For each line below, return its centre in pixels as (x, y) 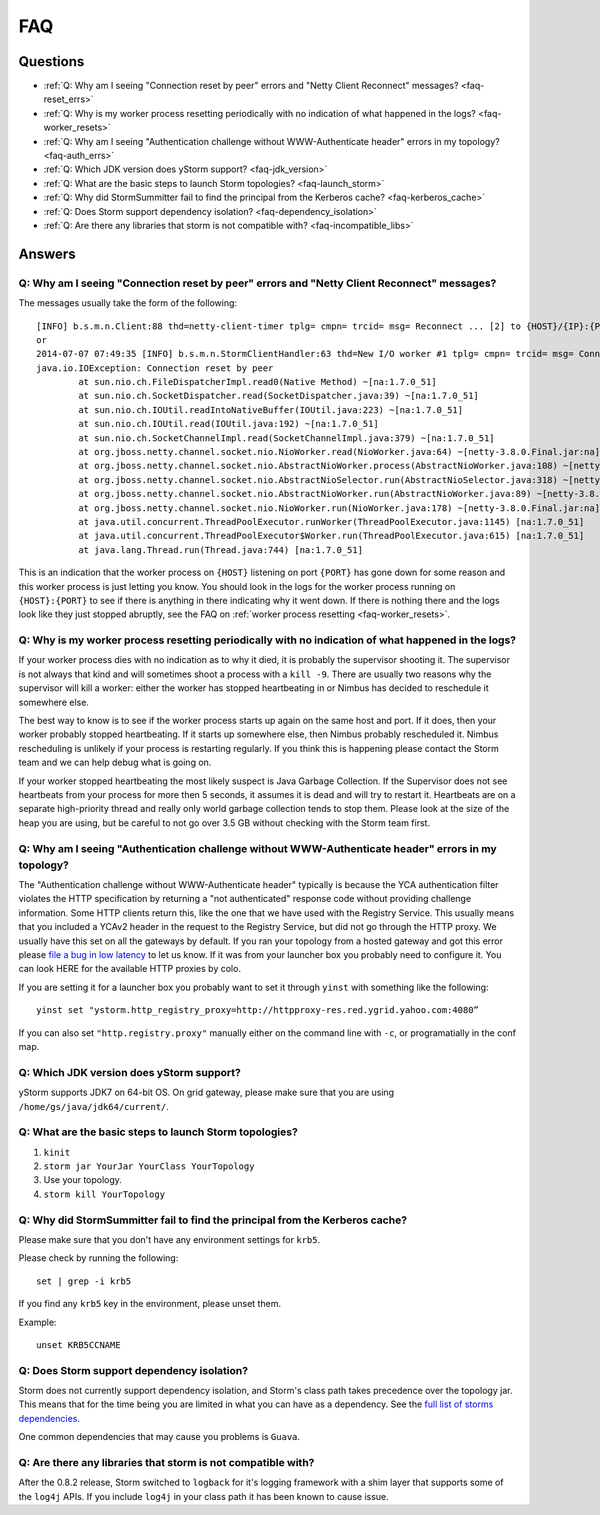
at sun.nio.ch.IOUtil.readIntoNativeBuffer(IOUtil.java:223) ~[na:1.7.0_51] (271, 409)
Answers (47, 253)
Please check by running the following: (98, 1258)
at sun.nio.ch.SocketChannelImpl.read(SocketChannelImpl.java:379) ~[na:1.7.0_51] (286, 438)
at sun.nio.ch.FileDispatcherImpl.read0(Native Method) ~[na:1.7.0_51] (257, 382)
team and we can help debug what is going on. (115, 762)
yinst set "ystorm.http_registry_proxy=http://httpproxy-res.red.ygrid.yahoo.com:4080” (258, 1010)
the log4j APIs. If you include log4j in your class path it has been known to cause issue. (203, 1496)
